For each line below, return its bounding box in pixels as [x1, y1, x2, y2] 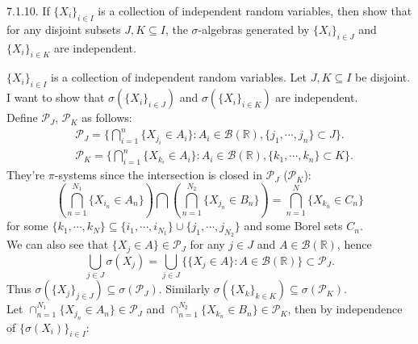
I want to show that [6, 89, 105, 106]
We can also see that [6, 236, 109, 253]
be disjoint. [355, 69, 411, 86]
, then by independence [287, 300, 403, 317]
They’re [6, 166, 45, 183]
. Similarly [158, 280, 211, 297]
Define [6, 109, 38, 126]
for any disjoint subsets [6, 20, 121, 37]
